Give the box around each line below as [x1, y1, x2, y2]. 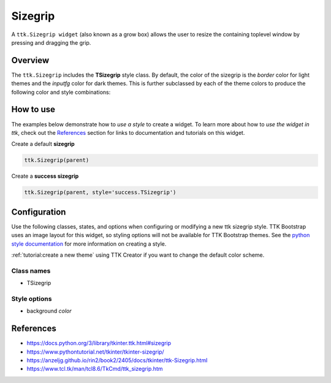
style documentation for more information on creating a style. [11, 240, 167, 248]
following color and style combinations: [11, 88, 111, 96]
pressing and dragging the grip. [11, 39, 91, 46]
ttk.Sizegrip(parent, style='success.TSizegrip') [24, 189, 177, 196]
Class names [11, 267, 51, 275]
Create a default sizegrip [11, 140, 75, 148]
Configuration [11, 207, 66, 217]
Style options [11, 294, 52, 303]
